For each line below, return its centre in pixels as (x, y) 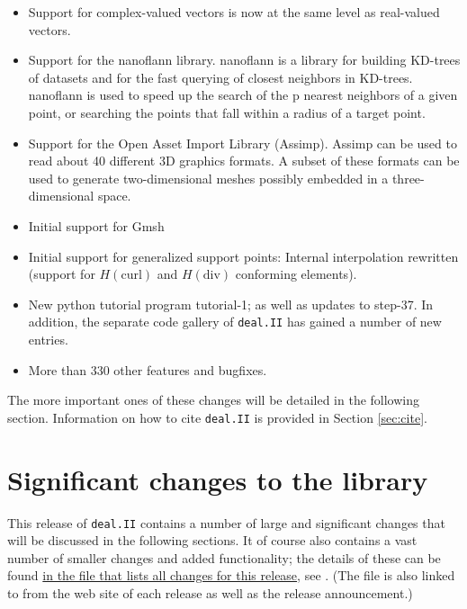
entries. (48, 339)
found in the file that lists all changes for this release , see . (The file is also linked (231, 575)
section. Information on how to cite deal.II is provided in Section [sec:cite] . (217, 417)
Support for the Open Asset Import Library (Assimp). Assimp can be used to (242, 143)
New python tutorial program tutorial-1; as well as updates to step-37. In (231, 304)
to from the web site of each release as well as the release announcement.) (210, 592)
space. (114, 196)
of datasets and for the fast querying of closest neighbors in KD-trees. (220, 77)
